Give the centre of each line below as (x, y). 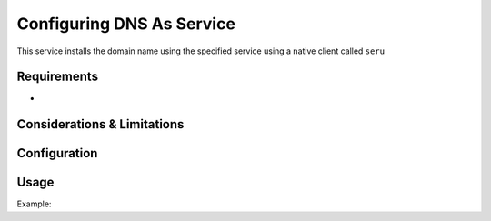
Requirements (58, 77)
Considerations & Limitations (100, 124)
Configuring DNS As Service (126, 24)
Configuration (57, 153)
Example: (34, 204)
